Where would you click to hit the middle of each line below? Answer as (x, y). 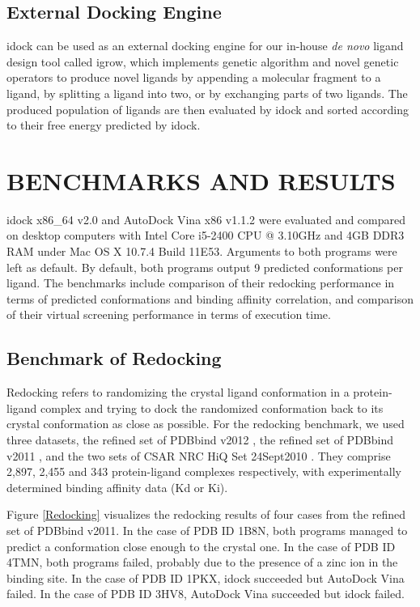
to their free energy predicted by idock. (104, 125)
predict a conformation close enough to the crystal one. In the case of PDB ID (201, 546)
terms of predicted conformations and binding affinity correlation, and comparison (210, 298)
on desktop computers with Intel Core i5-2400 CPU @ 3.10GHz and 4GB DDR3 (206, 235)
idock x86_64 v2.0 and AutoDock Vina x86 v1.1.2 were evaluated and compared (206, 219)
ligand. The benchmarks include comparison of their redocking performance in (201, 283)
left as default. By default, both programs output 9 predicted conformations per (205, 267)
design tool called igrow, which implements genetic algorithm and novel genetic (203, 61)
